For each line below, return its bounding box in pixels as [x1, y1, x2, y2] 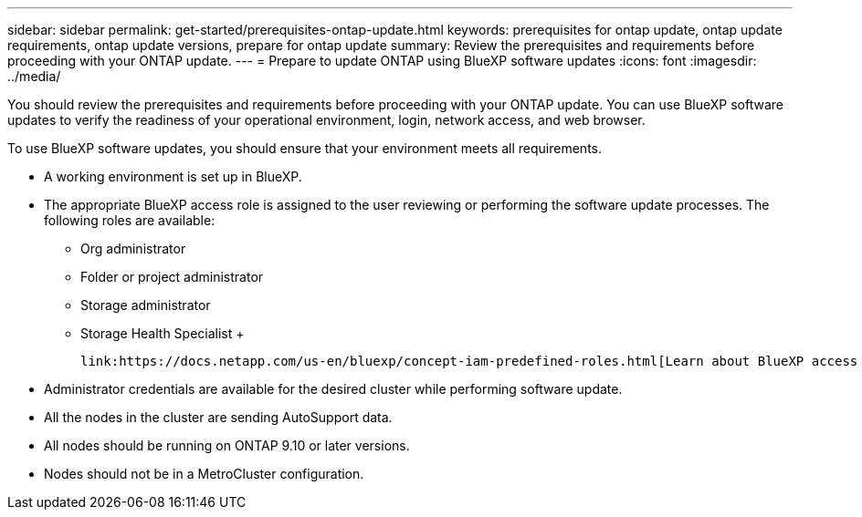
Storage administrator [80, 297, 211, 313]
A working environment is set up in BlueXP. [44, 169, 302, 184]
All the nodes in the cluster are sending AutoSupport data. [44, 409, 393, 425]
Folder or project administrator [80, 269, 264, 284]
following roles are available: [44, 212, 215, 228]
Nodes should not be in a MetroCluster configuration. [44, 466, 364, 481]
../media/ [7, 68, 61, 84]
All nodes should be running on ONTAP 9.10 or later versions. [44, 438, 410, 453]
